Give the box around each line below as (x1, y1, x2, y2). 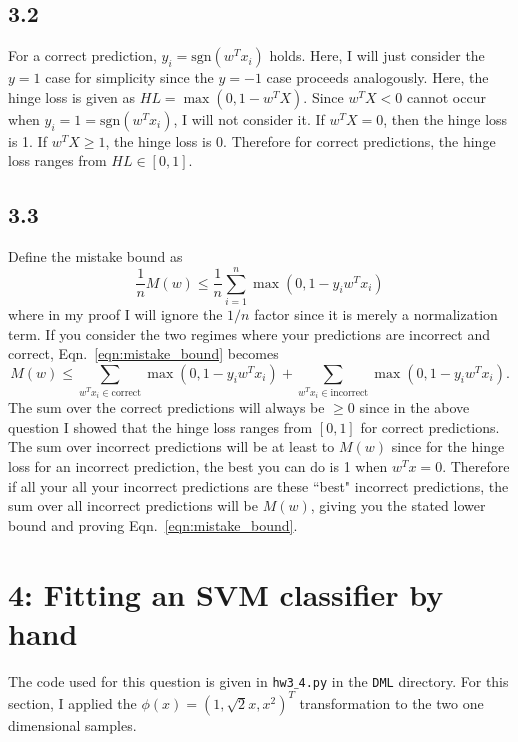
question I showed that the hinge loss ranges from (8, 416, 313, 437)
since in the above (359, 397, 470, 418)
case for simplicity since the (45, 67, 214, 88)
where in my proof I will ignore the (8, 303, 223, 324)
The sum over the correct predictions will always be (8, 397, 325, 418)
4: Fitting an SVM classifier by (8, 573, 444, 614)
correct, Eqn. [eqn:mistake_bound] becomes (8, 343, 279, 364)
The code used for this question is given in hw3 (8, 670, 294, 691)
